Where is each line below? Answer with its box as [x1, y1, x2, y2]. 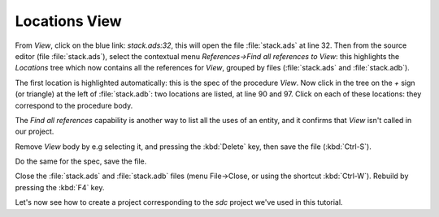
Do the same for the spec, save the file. [15, 156, 147, 166]
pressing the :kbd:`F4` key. [15, 182, 105, 192]
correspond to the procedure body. [15, 100, 133, 110]
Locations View [15, 12, 122, 30]
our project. [15, 126, 54, 137]
